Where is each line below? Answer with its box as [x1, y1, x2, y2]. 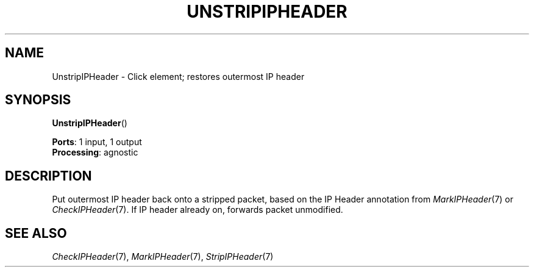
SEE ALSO [5, 225, 67, 241]
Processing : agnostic [52, 147, 138, 158]
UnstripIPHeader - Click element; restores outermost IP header [52, 71, 305, 82]
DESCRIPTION [5, 168, 92, 184]
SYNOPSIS [5, 92, 71, 108]
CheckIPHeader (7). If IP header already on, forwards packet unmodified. [52, 204, 343, 215]
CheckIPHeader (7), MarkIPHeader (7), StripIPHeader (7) [52, 251, 274, 262]
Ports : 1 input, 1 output [52, 137, 142, 148]
